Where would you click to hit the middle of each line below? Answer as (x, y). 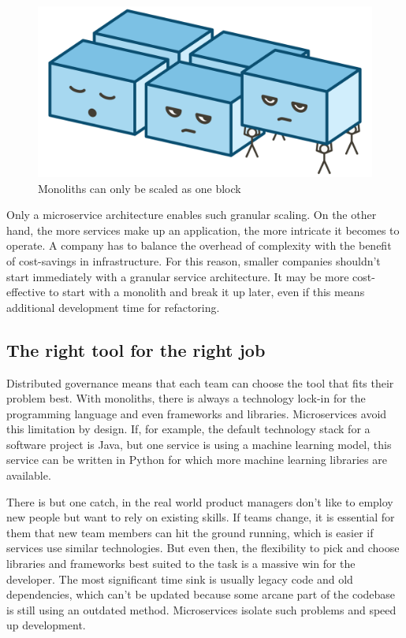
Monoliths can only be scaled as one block (140, 188)
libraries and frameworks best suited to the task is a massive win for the (181, 564)
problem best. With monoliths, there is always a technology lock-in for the (186, 398)
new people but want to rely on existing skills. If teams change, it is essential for (201, 517)
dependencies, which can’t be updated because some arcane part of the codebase (201, 594)
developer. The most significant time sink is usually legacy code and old (180, 579)
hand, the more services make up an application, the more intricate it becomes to (203, 230)
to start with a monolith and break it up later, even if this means (207, 292)
